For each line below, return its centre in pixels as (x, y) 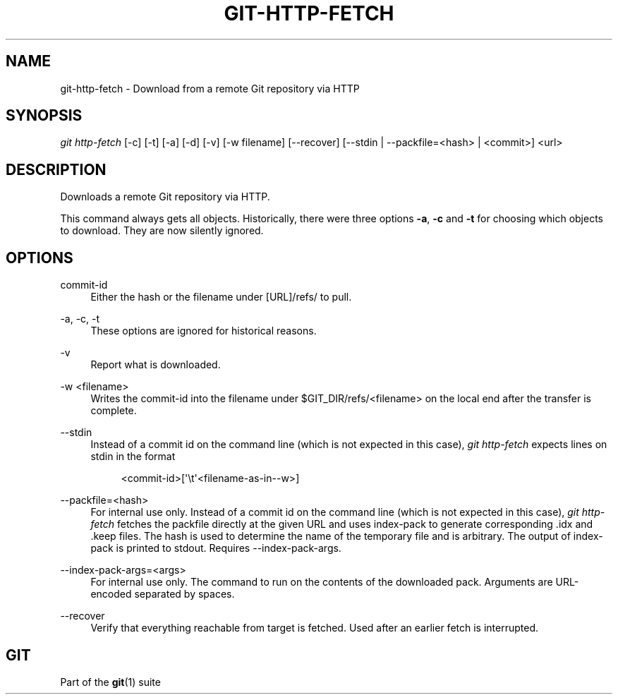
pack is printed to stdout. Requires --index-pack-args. (216, 548)
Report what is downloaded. (156, 365)
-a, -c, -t (80, 319)
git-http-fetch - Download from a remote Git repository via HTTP (210, 88)
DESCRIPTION (56, 169)
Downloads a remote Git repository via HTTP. (165, 197)
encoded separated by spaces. (163, 594)
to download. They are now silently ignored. (162, 231)
